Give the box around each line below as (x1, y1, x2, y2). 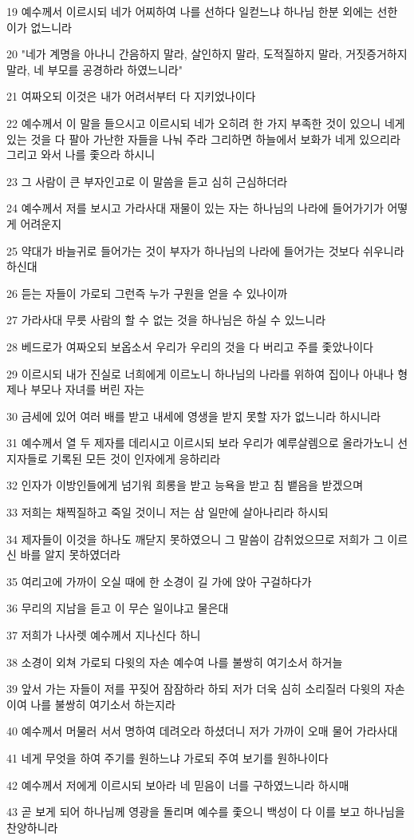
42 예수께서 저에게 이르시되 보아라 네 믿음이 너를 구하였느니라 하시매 (6, 776, 349, 793)
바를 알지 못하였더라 (20, 546, 120, 563)
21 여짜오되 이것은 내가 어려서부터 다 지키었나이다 (6, 88, 256, 105)
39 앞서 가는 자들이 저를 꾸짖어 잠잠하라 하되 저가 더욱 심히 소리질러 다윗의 (6, 680, 381, 697)
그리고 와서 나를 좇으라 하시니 (6, 146, 156, 163)
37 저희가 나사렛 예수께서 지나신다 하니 (6, 627, 201, 644)
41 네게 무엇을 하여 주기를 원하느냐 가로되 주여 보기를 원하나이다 (6, 750, 329, 766)
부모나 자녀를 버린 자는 (30, 381, 145, 398)
